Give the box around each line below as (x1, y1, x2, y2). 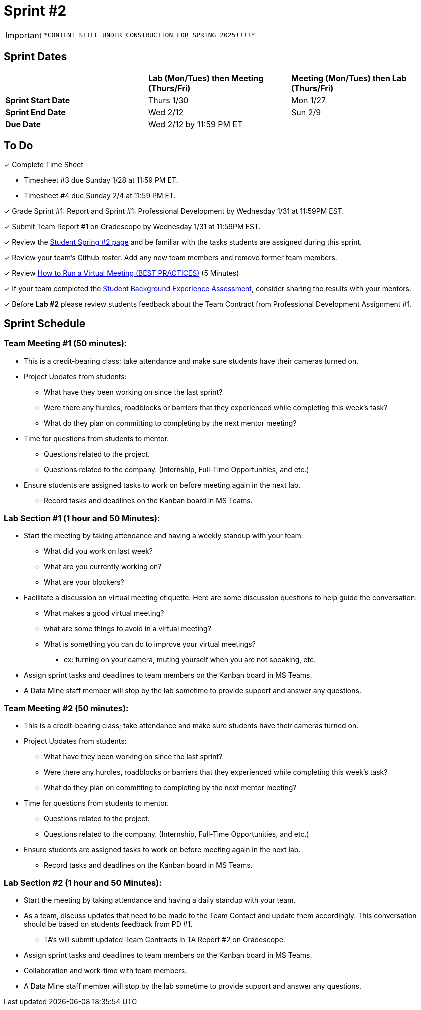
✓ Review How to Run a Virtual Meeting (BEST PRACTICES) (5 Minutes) (4, 269, 239, 278)
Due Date (5, 119, 41, 129)
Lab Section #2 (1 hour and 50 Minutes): (4, 877, 162, 888)
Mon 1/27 (291, 95, 326, 105)
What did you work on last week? (44, 547, 153, 556)
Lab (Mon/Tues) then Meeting (148, 73, 264, 83)
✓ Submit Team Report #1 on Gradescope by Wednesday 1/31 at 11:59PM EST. (4, 222, 261, 231)
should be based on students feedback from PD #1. (24, 919, 193, 928)
